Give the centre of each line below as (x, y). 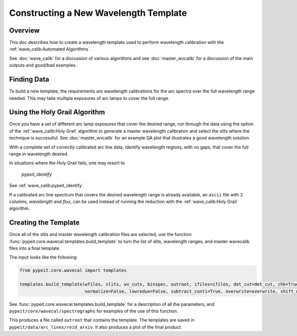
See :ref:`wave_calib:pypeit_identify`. (47, 186)
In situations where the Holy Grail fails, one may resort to (67, 163)
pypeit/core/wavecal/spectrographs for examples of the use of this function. (94, 311)
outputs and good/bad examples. (43, 65)
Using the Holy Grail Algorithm (57, 112)
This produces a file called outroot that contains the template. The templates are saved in (102, 320)
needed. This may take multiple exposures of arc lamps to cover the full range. (89, 98)
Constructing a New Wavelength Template (98, 13)
